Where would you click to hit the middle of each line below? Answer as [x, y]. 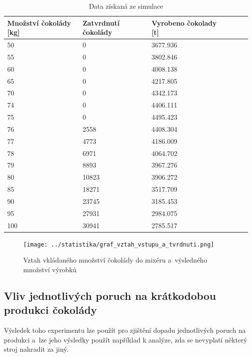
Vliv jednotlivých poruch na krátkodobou [110, 296]
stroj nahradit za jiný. [36, 349]
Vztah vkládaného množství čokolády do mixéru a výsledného [115, 260]
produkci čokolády [51, 310]
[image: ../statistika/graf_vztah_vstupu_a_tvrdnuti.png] [119, 244]
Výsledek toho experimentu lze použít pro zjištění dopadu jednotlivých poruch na [125, 330]
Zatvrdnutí [101, 23]
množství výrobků [50, 270]
